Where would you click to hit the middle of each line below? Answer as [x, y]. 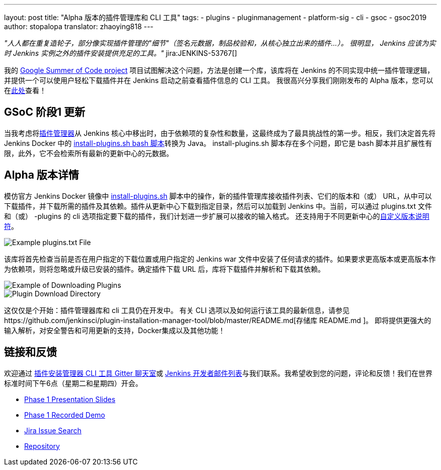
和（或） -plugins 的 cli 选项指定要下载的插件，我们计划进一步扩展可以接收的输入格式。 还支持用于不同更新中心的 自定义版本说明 [217, 216]
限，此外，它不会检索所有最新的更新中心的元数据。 [89, 153]
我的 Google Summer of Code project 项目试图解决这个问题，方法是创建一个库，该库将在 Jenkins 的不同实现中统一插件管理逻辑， [219, 70]
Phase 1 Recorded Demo [65, 415]
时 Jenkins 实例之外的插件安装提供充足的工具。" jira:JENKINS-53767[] [121, 53]
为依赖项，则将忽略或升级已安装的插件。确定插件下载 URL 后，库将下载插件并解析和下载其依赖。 [165, 269]
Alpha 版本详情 [42, 175]
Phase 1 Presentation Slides [70, 399]
